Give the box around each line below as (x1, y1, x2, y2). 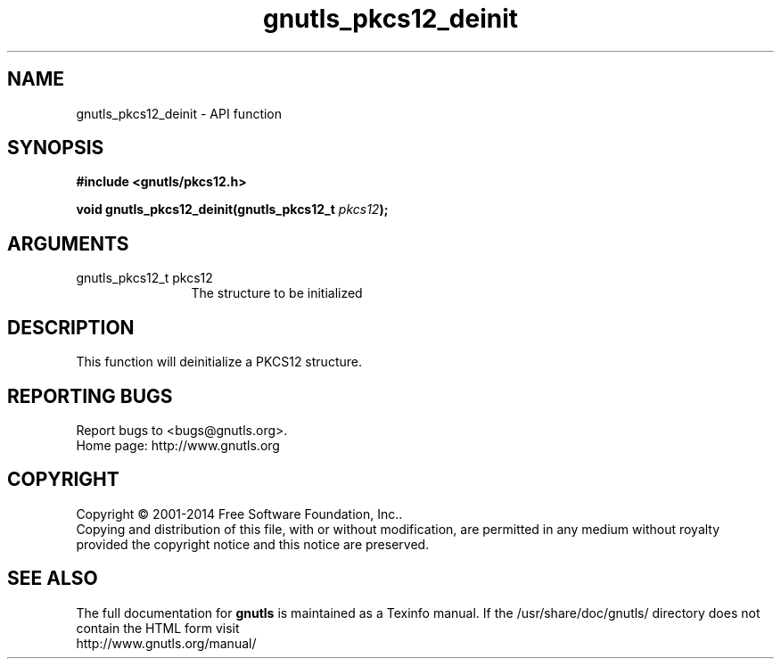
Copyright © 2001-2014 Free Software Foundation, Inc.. (76, 506, 403, 522)
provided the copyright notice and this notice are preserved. (76, 536, 430, 552)
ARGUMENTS (7, 232, 129, 255)
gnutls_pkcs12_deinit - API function (76, 105, 283, 121)
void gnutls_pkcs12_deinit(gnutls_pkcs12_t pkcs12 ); (76, 201, 389, 218)
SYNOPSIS (7, 136, 104, 160)
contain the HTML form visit (76, 620, 240, 636)
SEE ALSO (7, 567, 98, 590)
